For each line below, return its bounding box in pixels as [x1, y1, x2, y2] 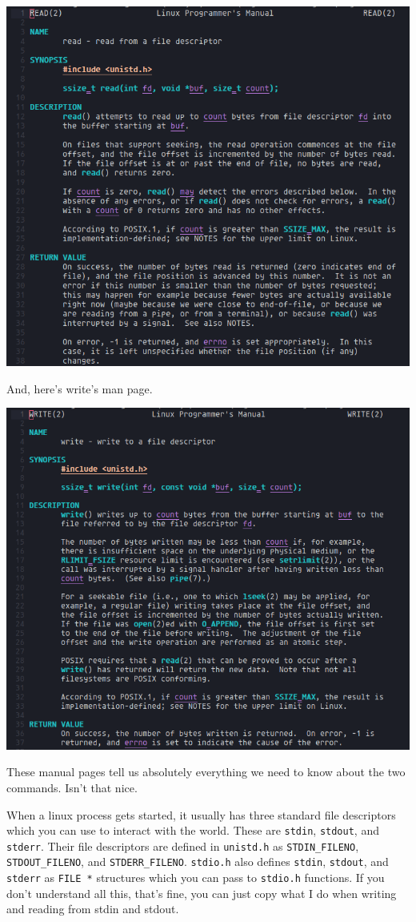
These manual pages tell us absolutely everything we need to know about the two [6, 763, 406, 780]
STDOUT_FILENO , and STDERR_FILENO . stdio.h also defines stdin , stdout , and [6, 853, 389, 870]
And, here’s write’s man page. [6, 380, 153, 397]
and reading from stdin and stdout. [6, 900, 179, 917]
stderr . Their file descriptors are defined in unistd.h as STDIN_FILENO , [6, 837, 359, 854]
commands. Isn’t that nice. [6, 779, 138, 795]
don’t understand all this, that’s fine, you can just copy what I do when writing [6, 884, 397, 901]
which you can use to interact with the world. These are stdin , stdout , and [6, 822, 379, 839]
